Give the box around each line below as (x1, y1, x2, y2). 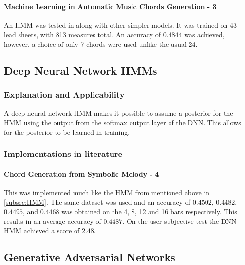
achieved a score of (23, 225, 80, 236)
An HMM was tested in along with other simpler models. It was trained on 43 (4, 20, 237, 30)
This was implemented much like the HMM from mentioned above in (4, 187, 210, 197)
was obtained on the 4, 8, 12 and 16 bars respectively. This (61, 206, 237, 217)
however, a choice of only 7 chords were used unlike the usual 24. (4, 39, 198, 49)
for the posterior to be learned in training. (4, 127, 130, 137)
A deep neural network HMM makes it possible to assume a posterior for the (4, 108, 233, 118)
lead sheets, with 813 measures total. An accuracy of (4, 29, 161, 40)
